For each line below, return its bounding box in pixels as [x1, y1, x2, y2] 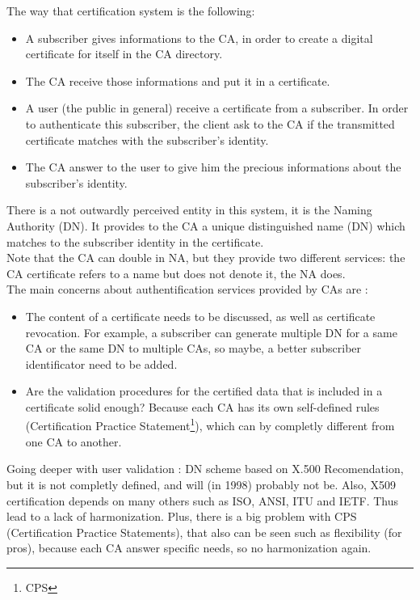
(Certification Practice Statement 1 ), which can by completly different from [25, 415, 395, 434]
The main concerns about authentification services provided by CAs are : [6, 281, 368, 298]
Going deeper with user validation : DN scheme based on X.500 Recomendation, [6, 460, 404, 477]
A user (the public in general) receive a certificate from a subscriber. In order [25, 99, 409, 116]
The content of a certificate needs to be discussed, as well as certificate [25, 307, 376, 324]
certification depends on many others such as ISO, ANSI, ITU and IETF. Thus [6, 492, 399, 509]
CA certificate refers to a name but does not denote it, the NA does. [6, 264, 346, 281]
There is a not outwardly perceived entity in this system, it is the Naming [6, 201, 372, 218]
